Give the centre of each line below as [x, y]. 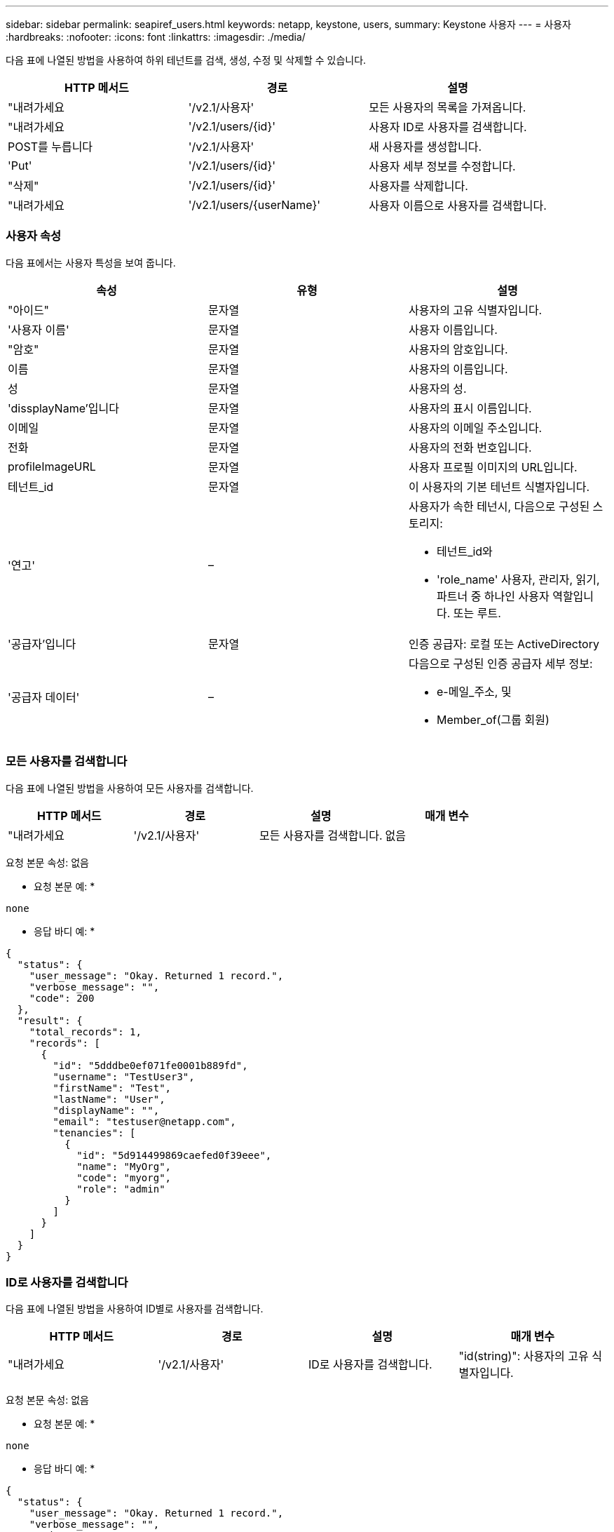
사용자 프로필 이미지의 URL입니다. [493, 467]
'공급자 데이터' [44, 697]
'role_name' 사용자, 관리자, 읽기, [518, 579]
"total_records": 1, [85, 1032]
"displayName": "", [106, 1110]
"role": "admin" [121, 1189]
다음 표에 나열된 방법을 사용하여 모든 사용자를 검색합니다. [130, 788]
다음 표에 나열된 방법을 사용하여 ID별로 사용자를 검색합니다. [135, 1309]
